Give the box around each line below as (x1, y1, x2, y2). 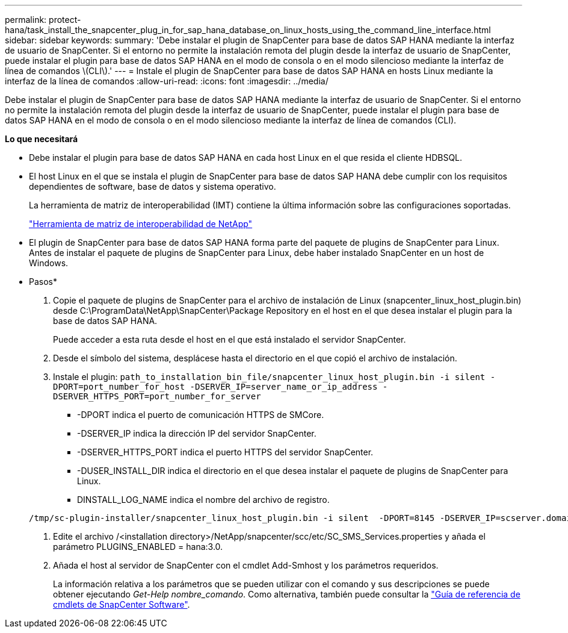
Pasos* (29, 276, 57, 287)
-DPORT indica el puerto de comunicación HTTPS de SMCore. (77, 410, 324, 420)
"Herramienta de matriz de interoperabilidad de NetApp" (29, 219, 253, 229)
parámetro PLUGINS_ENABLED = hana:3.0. (53, 541, 223, 552)
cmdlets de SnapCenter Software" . (53, 599, 190, 610)
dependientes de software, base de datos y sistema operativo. (29, 181, 276, 192)
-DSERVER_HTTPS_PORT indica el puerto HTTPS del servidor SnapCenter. (77, 447, 374, 457)
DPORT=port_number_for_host (53, 382, 185, 391)
